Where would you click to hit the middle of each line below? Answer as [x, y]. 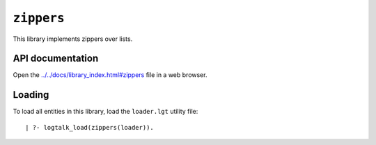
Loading [31, 95]
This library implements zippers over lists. [73, 39]
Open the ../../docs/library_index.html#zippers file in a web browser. [110, 75]
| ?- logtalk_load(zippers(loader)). [90, 127]
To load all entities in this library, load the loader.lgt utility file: [105, 112]
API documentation [56, 59]
